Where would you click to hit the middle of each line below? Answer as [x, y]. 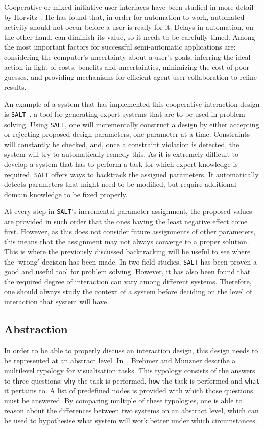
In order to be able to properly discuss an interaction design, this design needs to [131, 350]
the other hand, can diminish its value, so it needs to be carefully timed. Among [130, 37]
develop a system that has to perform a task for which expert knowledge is [121, 164]
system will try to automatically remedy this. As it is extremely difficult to [121, 154]
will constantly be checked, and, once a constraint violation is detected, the [122, 144]
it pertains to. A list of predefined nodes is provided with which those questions [129, 390]
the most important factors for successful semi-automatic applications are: [120, 47]
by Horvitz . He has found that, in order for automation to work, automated [124, 17]
